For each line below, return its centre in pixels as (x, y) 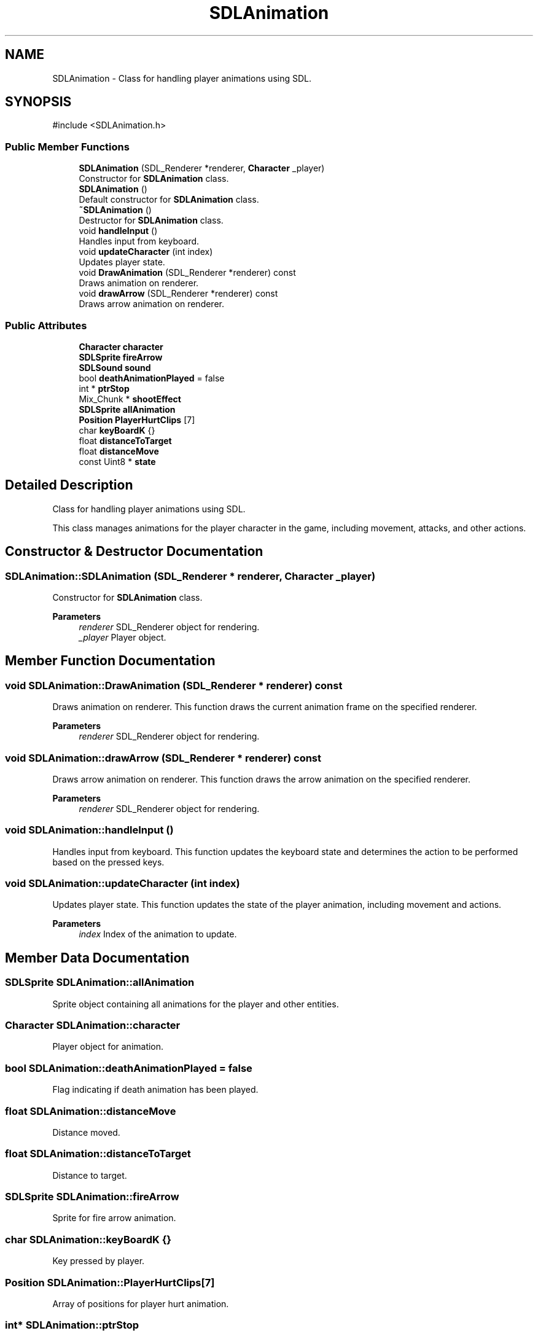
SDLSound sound (115, 367)
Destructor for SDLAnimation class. (151, 221)
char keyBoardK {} (117, 430)
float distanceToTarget (125, 440)
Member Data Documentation (97, 958)
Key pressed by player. (99, 1261)
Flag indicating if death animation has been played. (155, 1090)
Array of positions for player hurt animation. (141, 1303)
